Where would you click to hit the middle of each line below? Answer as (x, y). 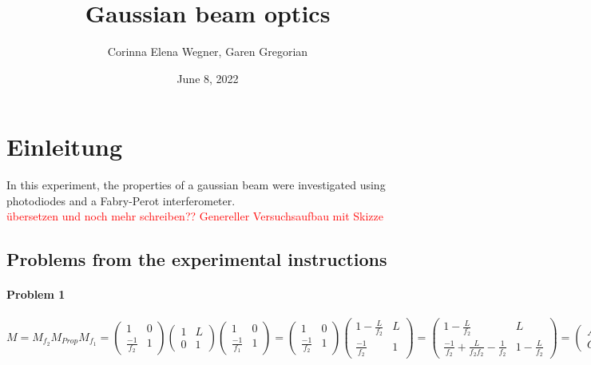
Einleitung (65, 147)
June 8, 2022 (208, 78)
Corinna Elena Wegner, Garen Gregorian (208, 52)
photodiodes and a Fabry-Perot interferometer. (121, 200)
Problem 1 (36, 294)
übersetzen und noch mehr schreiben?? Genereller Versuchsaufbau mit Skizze (195, 216)
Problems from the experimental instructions (197, 259)
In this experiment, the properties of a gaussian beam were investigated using (196, 185)
